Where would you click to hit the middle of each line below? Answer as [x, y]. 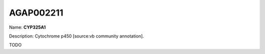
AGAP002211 [36, 13]
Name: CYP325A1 [27, 27]
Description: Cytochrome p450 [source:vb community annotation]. [77, 36]
